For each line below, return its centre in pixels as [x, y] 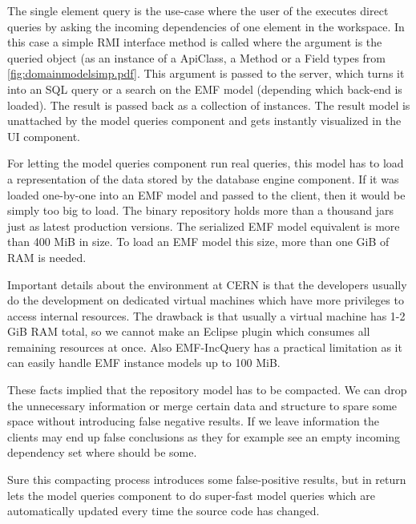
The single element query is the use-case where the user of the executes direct [198, 10]
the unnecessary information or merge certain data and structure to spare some [202, 405]
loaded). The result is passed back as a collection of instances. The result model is [209, 105]
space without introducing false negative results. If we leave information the [193, 421]
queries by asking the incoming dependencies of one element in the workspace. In [206, 26]
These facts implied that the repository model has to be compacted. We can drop [207, 390]
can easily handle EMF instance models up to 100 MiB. [144, 363]
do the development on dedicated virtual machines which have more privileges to [206, 300]
